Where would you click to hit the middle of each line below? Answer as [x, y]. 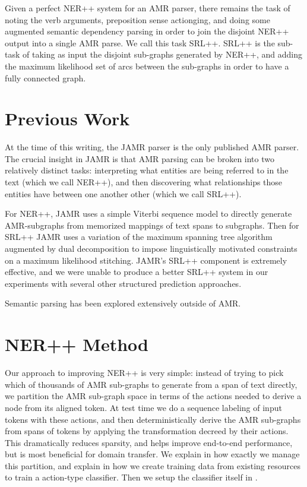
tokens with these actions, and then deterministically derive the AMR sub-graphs [153, 419]
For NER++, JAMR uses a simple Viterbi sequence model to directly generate [148, 214]
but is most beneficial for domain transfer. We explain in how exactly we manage [152, 454]
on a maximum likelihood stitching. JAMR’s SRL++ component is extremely [146, 260]
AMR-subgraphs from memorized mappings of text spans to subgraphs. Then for [152, 225]
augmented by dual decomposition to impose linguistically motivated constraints [151, 249]
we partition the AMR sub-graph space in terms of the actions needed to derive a [153, 396]
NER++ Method [77, 344]
